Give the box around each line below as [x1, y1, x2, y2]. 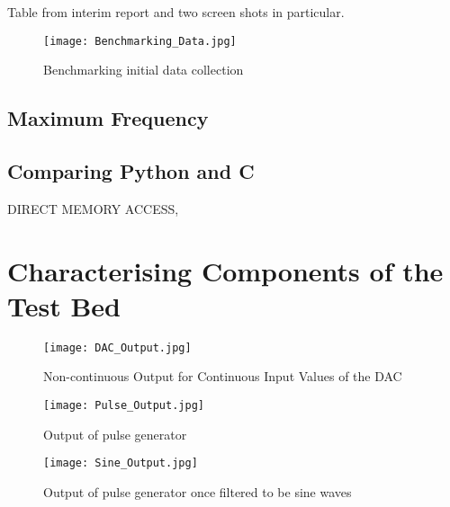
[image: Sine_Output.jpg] [43, 457, 198, 470]
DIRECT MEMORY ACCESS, [7, 199, 179, 218]
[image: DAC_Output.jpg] [43, 341, 192, 354]
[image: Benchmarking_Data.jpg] [43, 34, 237, 48]
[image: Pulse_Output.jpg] [43, 398, 204, 412]
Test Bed [7, 287, 121, 324]
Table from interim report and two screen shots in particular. [7, 3, 345, 21]
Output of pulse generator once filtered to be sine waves [43, 482, 352, 501]
